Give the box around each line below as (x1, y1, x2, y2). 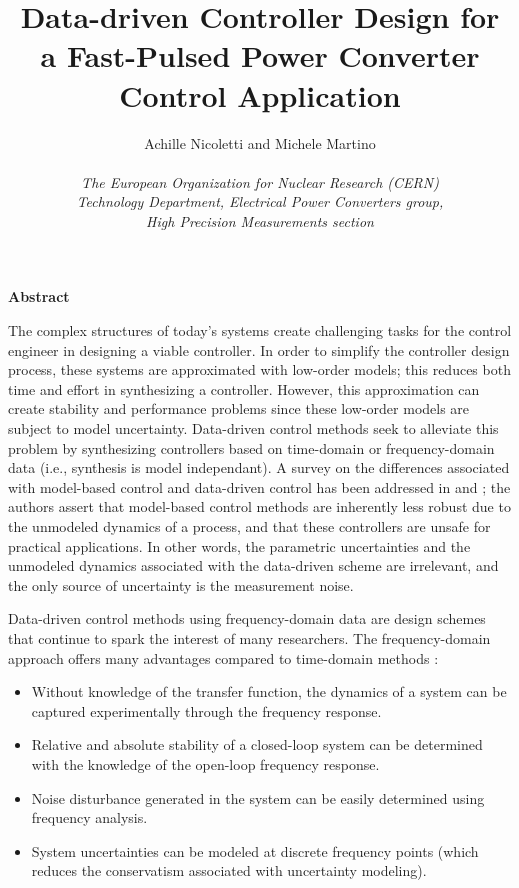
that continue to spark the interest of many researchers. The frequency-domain (8, 627, 491, 648)
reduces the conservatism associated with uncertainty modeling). (31, 860, 427, 881)
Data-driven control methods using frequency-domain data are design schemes (8, 608, 486, 629)
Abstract (8, 286, 70, 307)
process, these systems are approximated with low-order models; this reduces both (8, 359, 511, 380)
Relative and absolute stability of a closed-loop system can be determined (31, 734, 483, 755)
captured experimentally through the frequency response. (31, 700, 382, 721)
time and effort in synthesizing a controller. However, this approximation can (8, 378, 480, 399)
